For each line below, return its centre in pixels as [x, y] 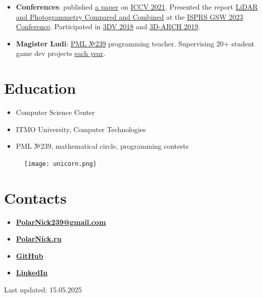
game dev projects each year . [61, 53]
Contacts [36, 197]
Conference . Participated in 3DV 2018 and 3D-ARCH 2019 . [108, 26]
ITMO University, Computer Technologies [81, 129]
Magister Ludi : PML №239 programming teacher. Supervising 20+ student [135, 43]
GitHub [30, 255]
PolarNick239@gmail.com [61, 222]
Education [40, 88]
